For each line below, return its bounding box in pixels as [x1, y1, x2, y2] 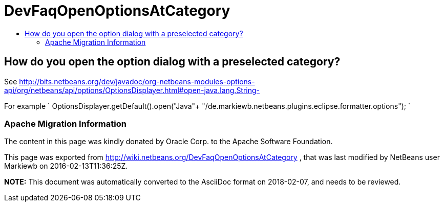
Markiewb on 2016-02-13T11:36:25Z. [4, 162, 128, 171]
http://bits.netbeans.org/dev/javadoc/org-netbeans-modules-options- [19, 77, 255, 86]
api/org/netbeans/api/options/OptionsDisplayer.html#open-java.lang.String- [4, 85, 260, 95]
